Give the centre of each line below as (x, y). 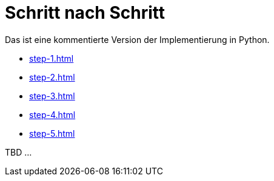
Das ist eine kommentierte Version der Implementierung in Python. (137, 39)
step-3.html (52, 96)
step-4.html (52, 114)
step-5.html (52, 133)
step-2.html (52, 77)
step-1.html (52, 58)
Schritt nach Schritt (85, 13)
